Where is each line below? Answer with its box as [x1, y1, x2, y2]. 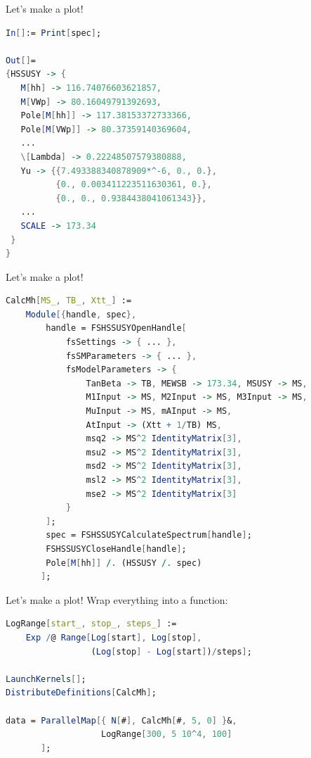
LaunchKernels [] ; [6, 674, 86, 684]
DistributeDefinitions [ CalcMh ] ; [6, 688, 157, 698]
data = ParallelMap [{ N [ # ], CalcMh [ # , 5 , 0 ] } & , [6, 715, 237, 726]
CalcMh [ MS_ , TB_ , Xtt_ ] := [6, 296, 132, 306]
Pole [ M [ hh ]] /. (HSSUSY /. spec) [46, 557, 202, 568]
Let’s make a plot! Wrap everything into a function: [6, 592, 228, 607]
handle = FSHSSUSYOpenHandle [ [46, 323, 187, 334]
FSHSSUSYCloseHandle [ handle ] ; [46, 543, 187, 554]
